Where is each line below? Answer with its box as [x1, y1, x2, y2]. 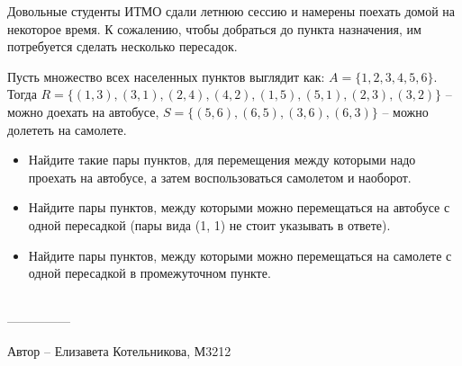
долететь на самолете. [7, 120, 127, 138]
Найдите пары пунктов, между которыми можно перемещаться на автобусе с [28, 198, 450, 217]
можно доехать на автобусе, [7, 102, 159, 121]
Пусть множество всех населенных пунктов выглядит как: [7, 67, 325, 85]
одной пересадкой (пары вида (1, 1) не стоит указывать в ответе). [28, 215, 391, 234]
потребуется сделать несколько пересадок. [7, 37, 238, 56]
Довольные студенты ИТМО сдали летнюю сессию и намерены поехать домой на [7, 2, 456, 20]
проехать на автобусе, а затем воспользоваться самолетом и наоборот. [28, 167, 412, 186]
